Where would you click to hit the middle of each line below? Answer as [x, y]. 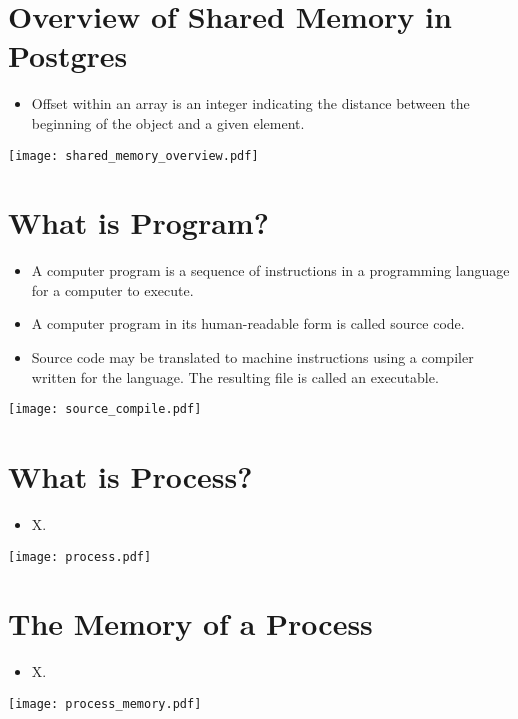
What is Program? [138, 222]
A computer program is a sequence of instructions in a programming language [270, 270]
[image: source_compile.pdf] [105, 409]
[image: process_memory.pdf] [105, 704]
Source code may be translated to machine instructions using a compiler [252, 357]
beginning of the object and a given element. [168, 122]
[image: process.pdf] [80, 556]
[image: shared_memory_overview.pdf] [133, 155]
